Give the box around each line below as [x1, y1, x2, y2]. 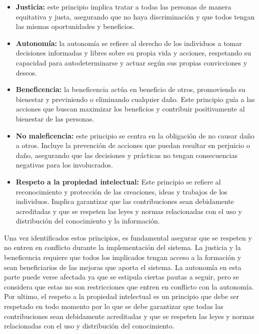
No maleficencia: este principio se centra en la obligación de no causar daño [15, 130, 254, 140]
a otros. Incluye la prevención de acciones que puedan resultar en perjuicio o [15, 140, 250, 150]
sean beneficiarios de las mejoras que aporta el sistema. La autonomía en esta [4, 261, 241, 272]
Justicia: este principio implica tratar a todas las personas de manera [15, 1, 231, 11]
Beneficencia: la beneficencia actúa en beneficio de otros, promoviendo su [15, 84, 245, 94]
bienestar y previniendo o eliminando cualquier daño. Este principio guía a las [15, 93, 255, 104]
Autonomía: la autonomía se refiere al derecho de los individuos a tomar [15, 37, 242, 48]
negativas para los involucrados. [15, 159, 113, 170]
